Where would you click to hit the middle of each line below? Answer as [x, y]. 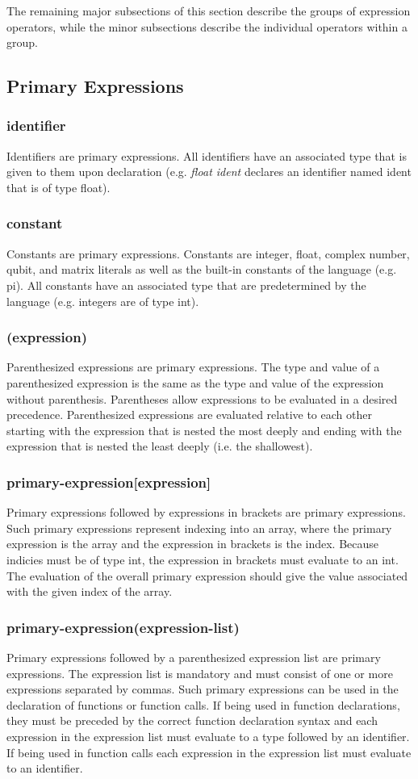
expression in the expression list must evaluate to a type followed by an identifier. [208, 736]
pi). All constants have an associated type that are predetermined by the [186, 285]
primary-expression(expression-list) [123, 627]
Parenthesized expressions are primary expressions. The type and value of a [193, 367]
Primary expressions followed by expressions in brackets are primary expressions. [206, 512]
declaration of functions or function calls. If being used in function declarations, [203, 704]
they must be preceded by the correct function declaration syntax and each [192, 720]
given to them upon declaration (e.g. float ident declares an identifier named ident [209, 172]
